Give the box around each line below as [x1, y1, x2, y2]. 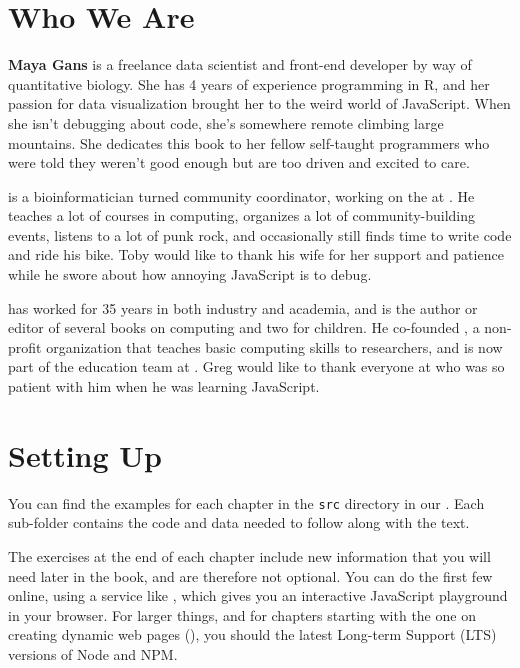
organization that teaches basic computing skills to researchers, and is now [46, 336, 503, 357]
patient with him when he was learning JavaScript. [8, 376, 320, 397]
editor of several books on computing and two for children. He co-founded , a [8, 317, 480, 338]
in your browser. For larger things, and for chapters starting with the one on [8, 604, 476, 625]
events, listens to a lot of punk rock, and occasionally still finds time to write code [8, 224, 512, 245]
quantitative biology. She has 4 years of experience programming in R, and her [8, 73, 490, 94]
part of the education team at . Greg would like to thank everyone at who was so [8, 356, 505, 377]
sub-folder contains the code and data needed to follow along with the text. [8, 512, 470, 533]
